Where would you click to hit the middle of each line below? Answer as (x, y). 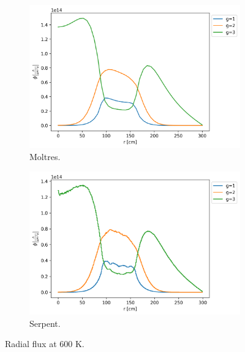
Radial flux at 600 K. (45, 344)
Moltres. (45, 157)
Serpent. (45, 323)
